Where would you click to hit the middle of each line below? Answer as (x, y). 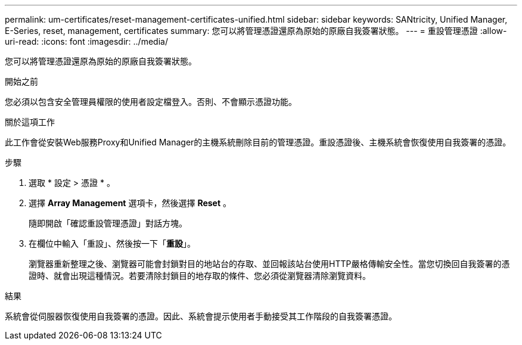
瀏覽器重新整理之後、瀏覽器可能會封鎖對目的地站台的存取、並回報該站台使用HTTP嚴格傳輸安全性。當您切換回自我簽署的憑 (269, 264)
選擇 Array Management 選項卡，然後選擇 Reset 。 (130, 203)
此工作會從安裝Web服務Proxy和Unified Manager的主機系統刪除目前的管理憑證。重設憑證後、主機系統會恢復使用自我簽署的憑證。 (258, 142)
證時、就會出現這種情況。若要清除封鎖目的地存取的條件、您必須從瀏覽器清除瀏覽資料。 (200, 276)
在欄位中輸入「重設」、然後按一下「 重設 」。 (112, 243)
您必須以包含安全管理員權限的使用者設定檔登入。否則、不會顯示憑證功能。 (151, 102)
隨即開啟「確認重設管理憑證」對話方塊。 (108, 223)
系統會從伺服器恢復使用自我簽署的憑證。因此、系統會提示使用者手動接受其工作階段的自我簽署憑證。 (201, 316)
